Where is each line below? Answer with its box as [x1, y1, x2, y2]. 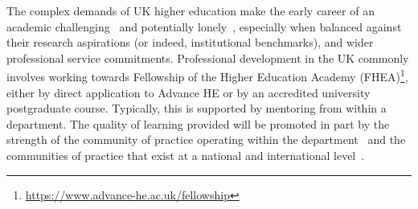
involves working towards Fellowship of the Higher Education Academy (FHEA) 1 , [6, 66, 408, 85]
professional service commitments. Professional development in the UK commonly [6, 49, 409, 66]
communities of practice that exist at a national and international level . [6, 147, 365, 163]
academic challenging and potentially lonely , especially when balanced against [6, 18, 402, 35]
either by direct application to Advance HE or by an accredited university [6, 84, 371, 100]
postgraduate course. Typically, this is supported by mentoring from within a [6, 100, 387, 117]
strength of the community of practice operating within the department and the [6, 131, 406, 148]
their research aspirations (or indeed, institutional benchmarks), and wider [6, 34, 374, 51]
